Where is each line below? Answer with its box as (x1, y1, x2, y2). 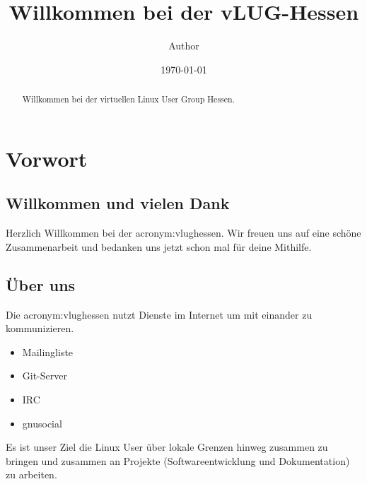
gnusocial (22, 415, 62, 430)
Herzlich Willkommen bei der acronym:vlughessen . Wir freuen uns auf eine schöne (6, 225, 361, 240)
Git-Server (22, 368, 67, 383)
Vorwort (6, 143, 88, 172)
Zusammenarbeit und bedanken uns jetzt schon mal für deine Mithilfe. (6, 239, 312, 254)
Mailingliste (22, 344, 74, 359)
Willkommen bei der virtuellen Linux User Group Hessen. (22, 93, 235, 105)
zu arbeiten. (6, 467, 57, 482)
